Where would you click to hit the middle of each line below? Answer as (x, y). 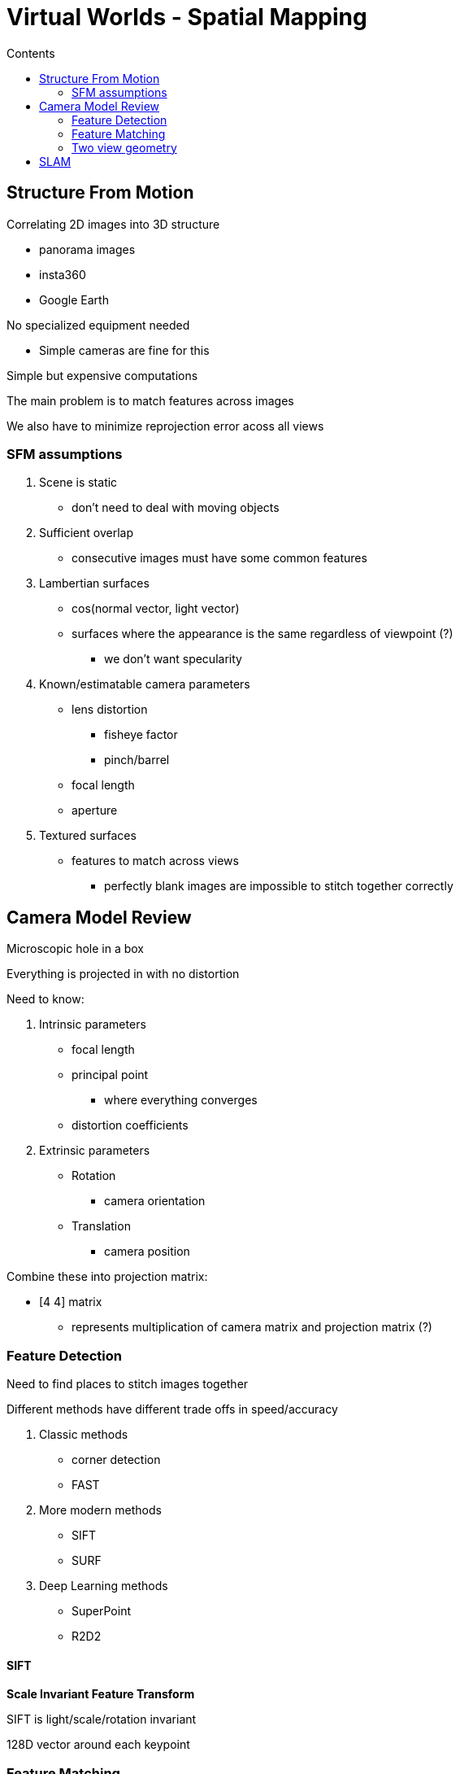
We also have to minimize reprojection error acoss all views (165, 426)
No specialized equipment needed (98, 325)
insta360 (63, 274)
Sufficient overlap (86, 533)
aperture (95, 811)
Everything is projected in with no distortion (123, 974)
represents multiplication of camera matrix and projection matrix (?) (252, 1327)
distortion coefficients (130, 1125)
